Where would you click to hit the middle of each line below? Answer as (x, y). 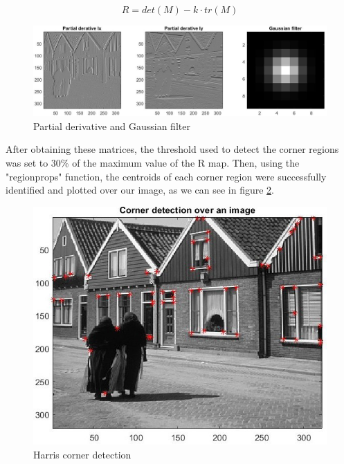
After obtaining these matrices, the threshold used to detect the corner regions (172, 149)
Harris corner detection (82, 454)
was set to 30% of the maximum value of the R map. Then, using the (153, 163)
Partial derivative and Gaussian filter (112, 126)
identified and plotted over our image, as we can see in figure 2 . (140, 190)
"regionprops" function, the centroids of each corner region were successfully (166, 176)
